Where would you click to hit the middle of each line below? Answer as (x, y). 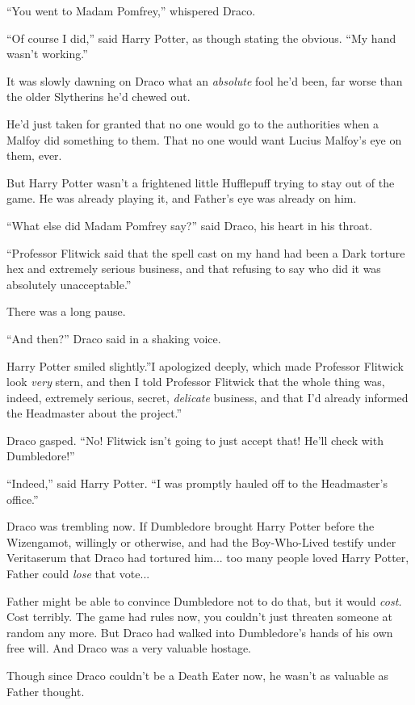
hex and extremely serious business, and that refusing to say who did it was (194, 269)
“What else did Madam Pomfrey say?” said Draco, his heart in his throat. (190, 225)
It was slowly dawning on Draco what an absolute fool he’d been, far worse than (205, 80)
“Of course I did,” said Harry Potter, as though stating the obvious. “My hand (201, 38)
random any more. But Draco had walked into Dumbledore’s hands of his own (200, 632)
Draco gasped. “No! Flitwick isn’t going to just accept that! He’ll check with (195, 440)
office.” (23, 499)
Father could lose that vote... (78, 574)
